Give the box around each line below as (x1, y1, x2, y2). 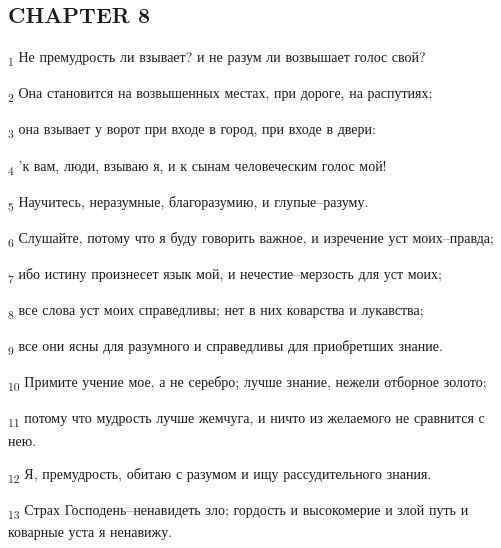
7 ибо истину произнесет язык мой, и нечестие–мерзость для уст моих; (8, 262, 442, 286)
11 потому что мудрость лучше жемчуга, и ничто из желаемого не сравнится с (8, 407, 485, 431)
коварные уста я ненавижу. (8, 521, 173, 542)
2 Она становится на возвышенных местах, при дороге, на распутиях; (8, 82, 433, 106)
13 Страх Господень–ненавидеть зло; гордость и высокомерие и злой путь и (8, 499, 469, 523)
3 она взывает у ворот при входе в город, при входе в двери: (8, 118, 376, 142)
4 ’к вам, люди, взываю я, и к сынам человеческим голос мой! (8, 154, 387, 178)
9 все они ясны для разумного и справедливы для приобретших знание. (8, 335, 443, 358)
